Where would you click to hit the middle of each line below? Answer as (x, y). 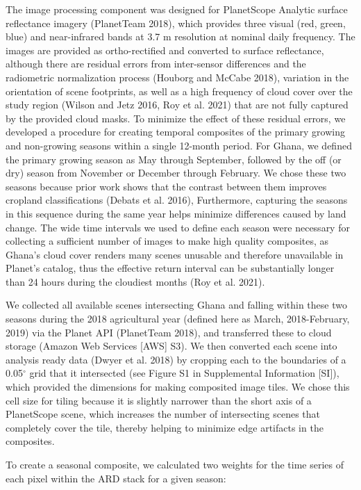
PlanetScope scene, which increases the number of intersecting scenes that (163, 414)
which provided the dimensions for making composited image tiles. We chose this (178, 387)
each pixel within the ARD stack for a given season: (116, 478)
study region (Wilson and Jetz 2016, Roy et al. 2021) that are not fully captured (177, 105)
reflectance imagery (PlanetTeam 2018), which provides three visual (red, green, (176, 23)
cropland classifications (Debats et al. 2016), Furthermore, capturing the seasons (177, 200)
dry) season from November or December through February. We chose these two (176, 173)
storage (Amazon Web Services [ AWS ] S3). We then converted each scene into (171, 346)
